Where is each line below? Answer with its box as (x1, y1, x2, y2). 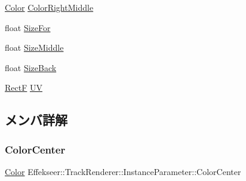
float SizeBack (5, 61, 57, 73)
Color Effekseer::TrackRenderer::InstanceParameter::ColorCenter (5, 165, 241, 177)
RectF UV (5, 81, 42, 94)
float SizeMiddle (5, 41, 64, 54)
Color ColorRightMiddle (5, 1, 94, 13)
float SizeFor (5, 21, 51, 33)
